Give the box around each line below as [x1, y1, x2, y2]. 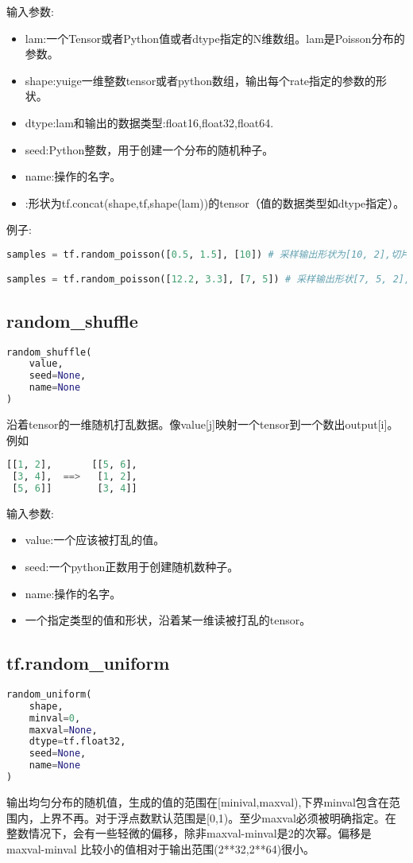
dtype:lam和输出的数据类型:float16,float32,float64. [25, 114, 274, 130]
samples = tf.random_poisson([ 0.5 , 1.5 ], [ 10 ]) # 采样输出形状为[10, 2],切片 [6, 248, 410, 260]
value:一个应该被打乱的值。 [25, 531, 165, 548]
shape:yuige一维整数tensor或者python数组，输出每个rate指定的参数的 [25, 72, 376, 88]
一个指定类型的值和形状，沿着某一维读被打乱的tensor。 [25, 612, 311, 628]
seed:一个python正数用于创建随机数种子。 [25, 558, 239, 574]
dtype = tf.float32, [29, 736, 126, 748]
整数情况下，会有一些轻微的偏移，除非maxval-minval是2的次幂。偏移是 [6, 825, 372, 842]
